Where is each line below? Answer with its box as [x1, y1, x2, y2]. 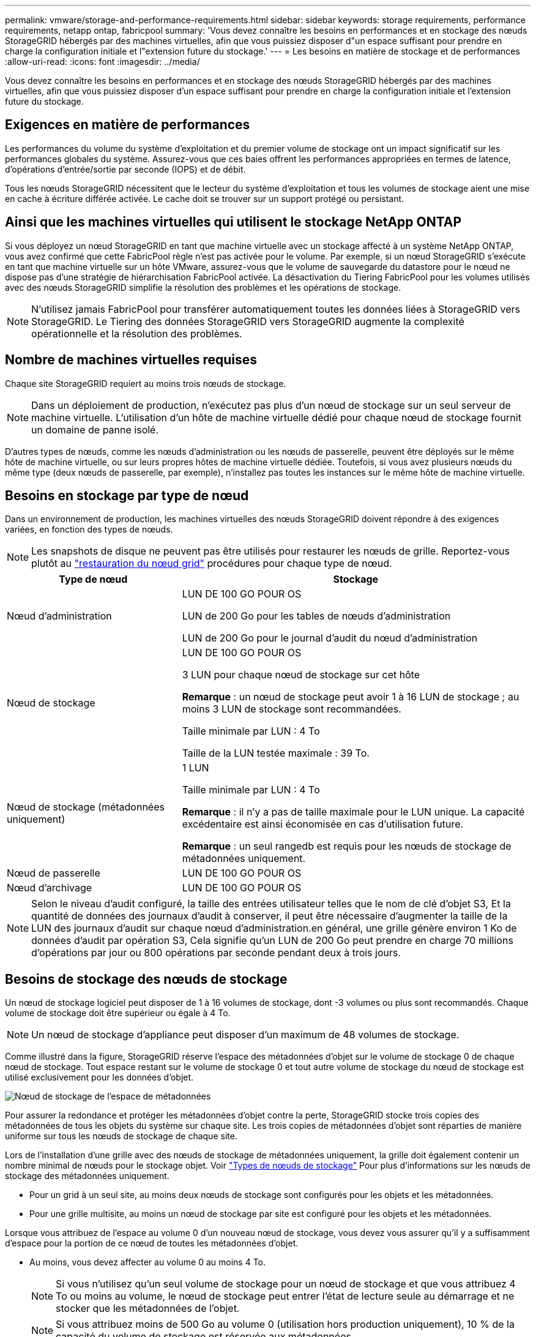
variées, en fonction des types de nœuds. [5, 524, 173, 535]
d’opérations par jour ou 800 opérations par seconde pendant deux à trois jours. [31, 946, 401, 959]
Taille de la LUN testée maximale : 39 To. [182, 747, 370, 760]
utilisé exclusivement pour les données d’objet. [5, 1072, 194, 1083]
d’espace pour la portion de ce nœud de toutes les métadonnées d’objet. [5, 1238, 299, 1249]
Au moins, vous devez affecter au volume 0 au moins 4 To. [29, 1257, 266, 1268]
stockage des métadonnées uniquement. [5, 1170, 169, 1182]
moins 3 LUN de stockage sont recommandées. [182, 703, 401, 716]
